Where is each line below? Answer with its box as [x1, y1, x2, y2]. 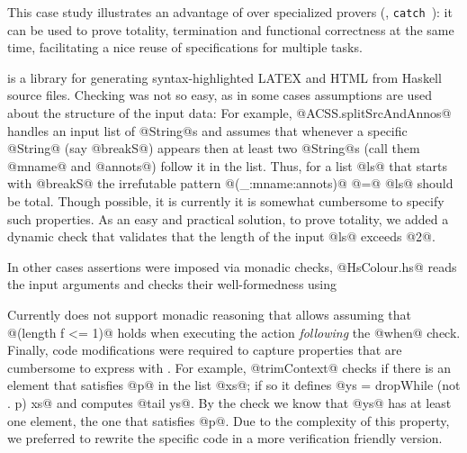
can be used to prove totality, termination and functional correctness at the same [7, 20, 454, 39]
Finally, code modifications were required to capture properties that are [7, 340, 402, 359]
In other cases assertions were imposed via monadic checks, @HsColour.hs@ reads [7, 257, 457, 276]
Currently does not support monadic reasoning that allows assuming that [7, 304, 412, 323]
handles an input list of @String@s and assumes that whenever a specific [7, 121, 408, 140]
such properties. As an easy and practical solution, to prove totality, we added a [7, 209, 449, 228]
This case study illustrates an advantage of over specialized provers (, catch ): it [7, 3, 453, 21]
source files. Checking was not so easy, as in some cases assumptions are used [7, 86, 432, 104]
